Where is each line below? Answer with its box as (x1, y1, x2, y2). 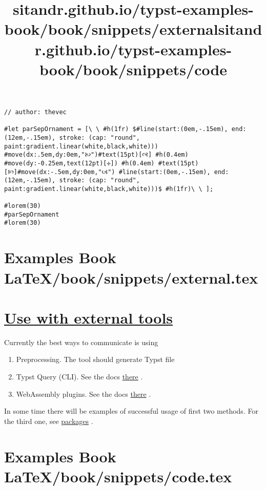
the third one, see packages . (4, 415, 93, 426)
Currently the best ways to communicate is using (4, 336, 158, 347)
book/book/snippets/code (39, 58, 228, 79)
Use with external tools (4, 307, 173, 328)
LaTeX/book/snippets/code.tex (4, 465, 232, 486)
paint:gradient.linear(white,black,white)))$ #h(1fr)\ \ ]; (4, 185, 214, 193)
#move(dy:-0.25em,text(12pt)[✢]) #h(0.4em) (4, 159, 155, 167)
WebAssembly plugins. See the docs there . (16, 388, 151, 399)
